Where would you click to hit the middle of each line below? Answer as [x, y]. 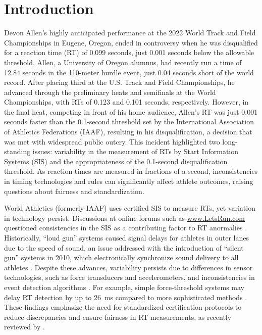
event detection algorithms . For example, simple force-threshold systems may [124, 287]
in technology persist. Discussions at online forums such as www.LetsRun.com [125, 218]
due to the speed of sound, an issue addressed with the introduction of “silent [124, 247]
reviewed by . [24, 327]
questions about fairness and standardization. [74, 191]
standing [17, 151]
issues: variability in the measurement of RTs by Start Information [136, 151]
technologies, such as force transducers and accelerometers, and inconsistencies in [129, 277]
